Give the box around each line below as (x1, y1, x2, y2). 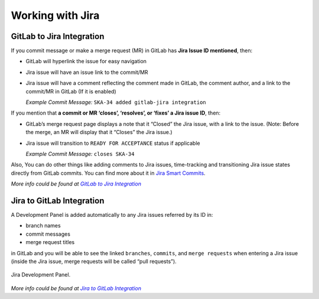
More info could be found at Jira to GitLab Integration (11, 284, 142, 292)
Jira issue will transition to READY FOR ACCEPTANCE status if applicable (25, 139, 200, 147)
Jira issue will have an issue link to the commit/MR (25, 69, 148, 76)
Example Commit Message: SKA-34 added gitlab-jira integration (25, 99, 206, 106)
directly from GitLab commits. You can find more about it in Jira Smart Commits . (11, 169, 206, 177)
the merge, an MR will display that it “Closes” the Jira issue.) (25, 129, 172, 136)
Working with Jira (11, 9, 100, 22)
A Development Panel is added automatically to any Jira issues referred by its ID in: (11, 212, 213, 219)
